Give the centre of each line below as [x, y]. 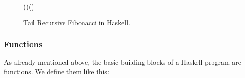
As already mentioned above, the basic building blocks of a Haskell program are [122, 62]
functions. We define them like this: [57, 71]
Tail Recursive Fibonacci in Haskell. [77, 22]
